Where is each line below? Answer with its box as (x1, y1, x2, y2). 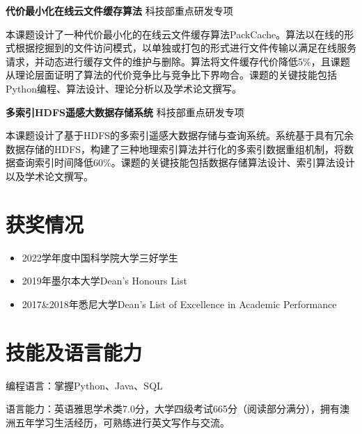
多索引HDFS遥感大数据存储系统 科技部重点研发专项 (6, 104, 244, 119)
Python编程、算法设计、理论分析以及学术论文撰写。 (6, 81, 242, 95)
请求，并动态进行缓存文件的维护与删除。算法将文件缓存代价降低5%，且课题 (6, 54, 350, 68)
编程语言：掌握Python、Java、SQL (6, 378, 163, 392)
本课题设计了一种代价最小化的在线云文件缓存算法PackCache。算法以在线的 (6, 26, 345, 41)
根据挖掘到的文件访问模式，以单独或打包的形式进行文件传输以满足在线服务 (15, 40, 356, 55)
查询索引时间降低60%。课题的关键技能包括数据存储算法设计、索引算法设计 (15, 155, 355, 170)
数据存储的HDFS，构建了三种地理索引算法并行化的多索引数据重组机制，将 (6, 141, 345, 156)
